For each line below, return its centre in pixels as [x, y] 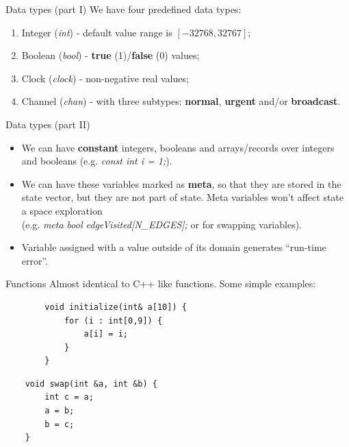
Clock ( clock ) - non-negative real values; [105, 78]
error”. [35, 260]
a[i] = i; [106, 334]
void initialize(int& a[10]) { [116, 307]
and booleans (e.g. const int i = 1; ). [97, 161]
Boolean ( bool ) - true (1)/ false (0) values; [111, 55]
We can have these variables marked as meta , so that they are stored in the [181, 183]
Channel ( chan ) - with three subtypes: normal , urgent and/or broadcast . [181, 101]
